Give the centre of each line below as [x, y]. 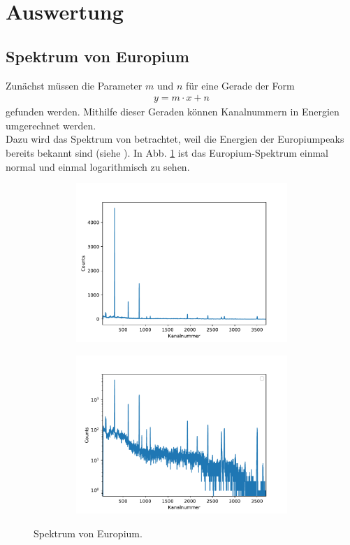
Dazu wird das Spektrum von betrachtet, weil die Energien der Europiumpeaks [175, 139]
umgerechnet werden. [51, 125]
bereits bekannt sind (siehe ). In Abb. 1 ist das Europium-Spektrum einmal [167, 152]
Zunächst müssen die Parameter [74, 85]
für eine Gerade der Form [240, 85]
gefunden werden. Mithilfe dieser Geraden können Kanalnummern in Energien [173, 112]
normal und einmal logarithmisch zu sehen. [98, 166]
